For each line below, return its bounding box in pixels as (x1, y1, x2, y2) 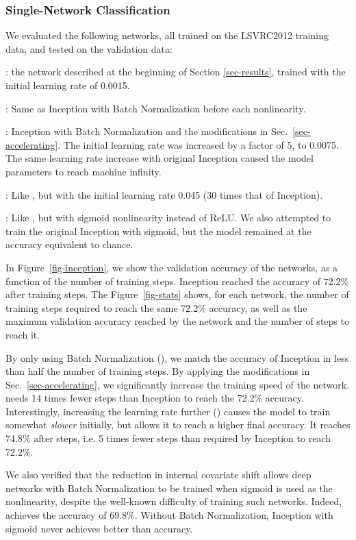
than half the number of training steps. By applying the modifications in (5, 364, 310, 378)
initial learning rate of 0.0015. (5, 78, 130, 92)
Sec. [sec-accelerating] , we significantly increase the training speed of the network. (5, 377, 350, 391)
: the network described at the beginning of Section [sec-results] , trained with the (5, 64, 346, 79)
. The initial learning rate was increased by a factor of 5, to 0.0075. (58, 137, 339, 151)
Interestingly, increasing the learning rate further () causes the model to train (5, 404, 331, 418)
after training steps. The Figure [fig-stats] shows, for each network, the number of (5, 287, 349, 302)
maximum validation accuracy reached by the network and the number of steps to (5, 314, 349, 328)
